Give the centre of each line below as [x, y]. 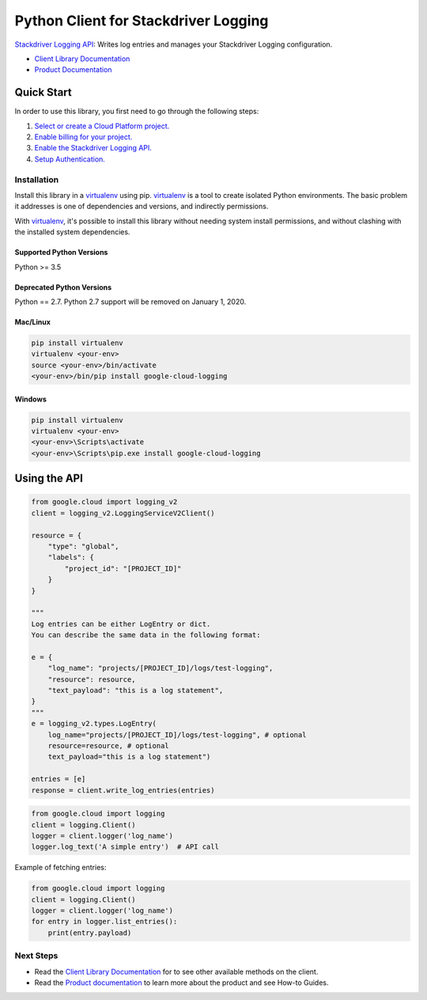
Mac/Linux [33, 321]
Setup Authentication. [70, 159]
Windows [30, 399]
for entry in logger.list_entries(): [104, 922]
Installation [37, 180]
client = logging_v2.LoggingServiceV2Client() [123, 513]
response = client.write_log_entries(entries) [123, 790]
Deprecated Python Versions [63, 287]
